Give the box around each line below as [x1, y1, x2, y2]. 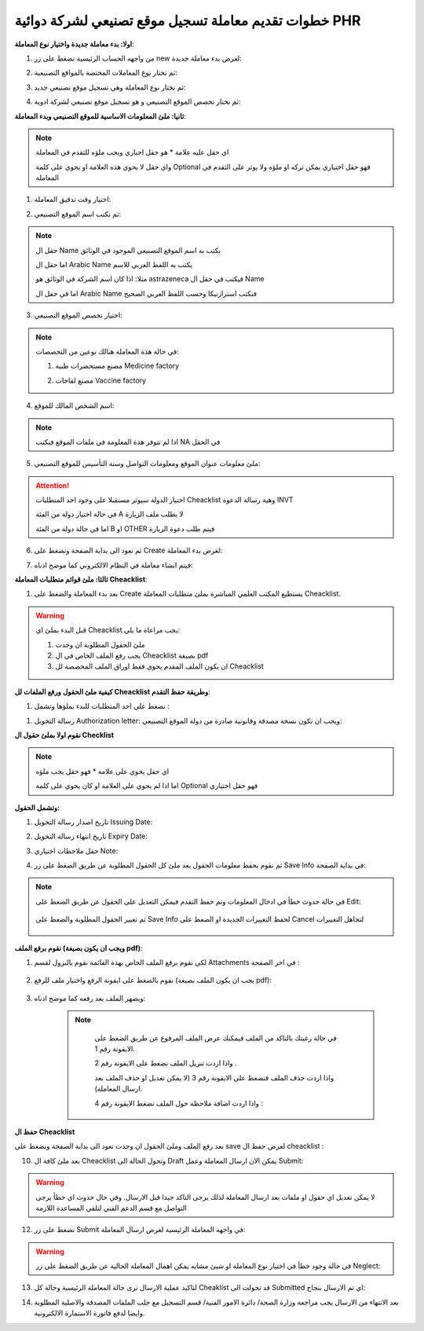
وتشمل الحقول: [14, 802, 60, 812]
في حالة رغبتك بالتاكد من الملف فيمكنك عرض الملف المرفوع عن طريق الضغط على [94, 1033, 337, 1043]
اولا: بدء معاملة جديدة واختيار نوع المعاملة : [14, 39, 134, 49]
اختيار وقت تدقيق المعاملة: [34, 195, 111, 204]
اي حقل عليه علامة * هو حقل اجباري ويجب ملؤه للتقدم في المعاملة [35, 148, 229, 157]
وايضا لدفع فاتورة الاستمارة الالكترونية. [34, 1308, 145, 1318]
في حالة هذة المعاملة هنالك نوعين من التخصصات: [35, 346, 180, 356]
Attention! [35, 480, 70, 490]
